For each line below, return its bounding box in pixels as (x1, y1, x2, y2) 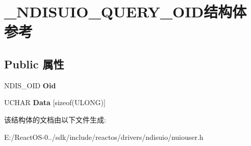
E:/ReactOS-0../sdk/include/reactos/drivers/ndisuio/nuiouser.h (4, 131, 204, 142)
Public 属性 (4, 56, 64, 71)
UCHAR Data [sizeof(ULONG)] (4, 97, 106, 108)
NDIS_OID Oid (4, 80, 56, 90)
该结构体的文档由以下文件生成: (4, 114, 106, 125)
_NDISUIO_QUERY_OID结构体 (4, 1, 247, 22)
